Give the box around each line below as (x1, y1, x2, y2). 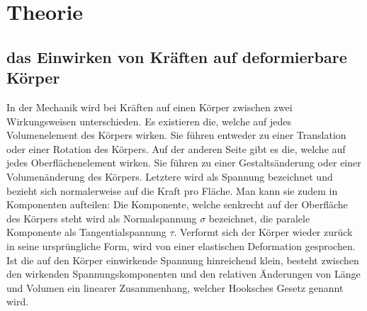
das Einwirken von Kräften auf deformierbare (6, 45, 347, 67)
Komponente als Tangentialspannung (6, 225, 166, 239)
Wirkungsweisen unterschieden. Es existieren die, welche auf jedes (6, 113, 292, 128)
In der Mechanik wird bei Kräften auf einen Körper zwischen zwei (6, 99, 293, 114)
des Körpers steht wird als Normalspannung (6, 210, 197, 225)
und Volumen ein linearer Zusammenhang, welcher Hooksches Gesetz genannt (6, 280, 344, 295)
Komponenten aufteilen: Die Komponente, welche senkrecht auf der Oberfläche (6, 197, 348, 212)
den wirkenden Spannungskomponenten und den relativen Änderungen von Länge (6, 266, 361, 281)
